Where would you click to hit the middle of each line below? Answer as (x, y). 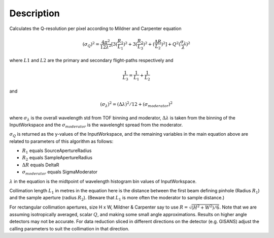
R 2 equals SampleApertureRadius (57, 158)
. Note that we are (238, 207)
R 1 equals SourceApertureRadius (57, 151)
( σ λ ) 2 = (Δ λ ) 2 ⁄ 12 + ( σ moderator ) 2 (136, 105)
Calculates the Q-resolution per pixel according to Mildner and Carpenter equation (96, 28)
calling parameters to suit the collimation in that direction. (69, 228)
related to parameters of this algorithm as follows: (61, 141)
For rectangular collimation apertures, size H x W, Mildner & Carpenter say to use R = (99, 207)
